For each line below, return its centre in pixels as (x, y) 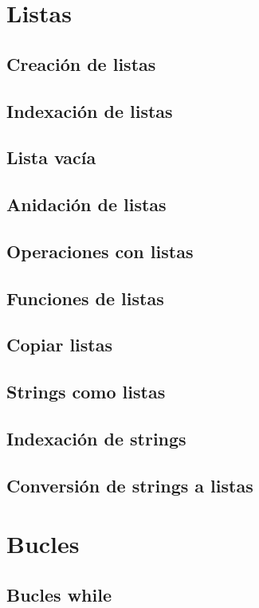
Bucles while (59, 594)
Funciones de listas (85, 298)
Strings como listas (86, 392)
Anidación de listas (86, 204)
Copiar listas (59, 345)
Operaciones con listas (100, 251)
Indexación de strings (96, 439)
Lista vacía (51, 157)
